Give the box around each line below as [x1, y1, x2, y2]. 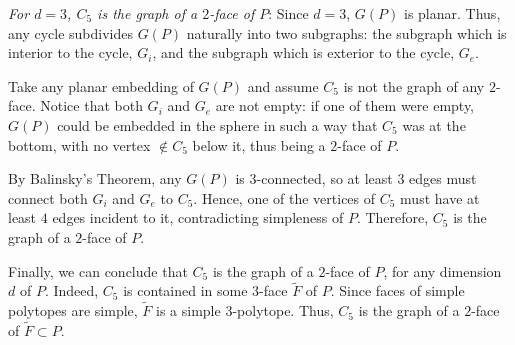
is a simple [156, 300, 221, 321]
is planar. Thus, [404, 3, 501, 23]
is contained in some [123, 280, 248, 301]
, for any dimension [383, 260, 502, 281]
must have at [400, 187, 480, 208]
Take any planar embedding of [8, 75, 194, 96]
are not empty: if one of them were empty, [215, 95, 475, 116]
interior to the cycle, [8, 42, 133, 63]
